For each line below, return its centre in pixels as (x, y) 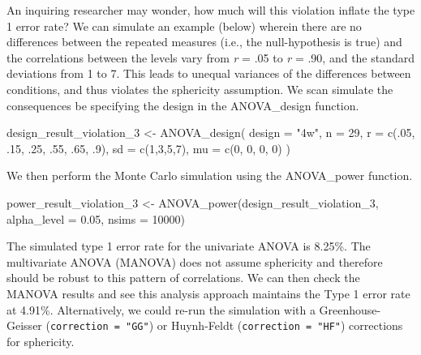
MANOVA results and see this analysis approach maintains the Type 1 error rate (208, 293)
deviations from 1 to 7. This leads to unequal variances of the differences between (209, 73)
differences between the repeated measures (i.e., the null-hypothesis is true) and (204, 42)
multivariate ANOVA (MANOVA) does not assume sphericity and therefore (195, 261)
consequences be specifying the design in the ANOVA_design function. (183, 105)
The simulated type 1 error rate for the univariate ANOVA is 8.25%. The (189, 246)
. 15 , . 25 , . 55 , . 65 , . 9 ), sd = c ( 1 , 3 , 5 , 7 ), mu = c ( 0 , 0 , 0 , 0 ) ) (148, 148)
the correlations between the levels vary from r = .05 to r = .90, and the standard (211, 57)
